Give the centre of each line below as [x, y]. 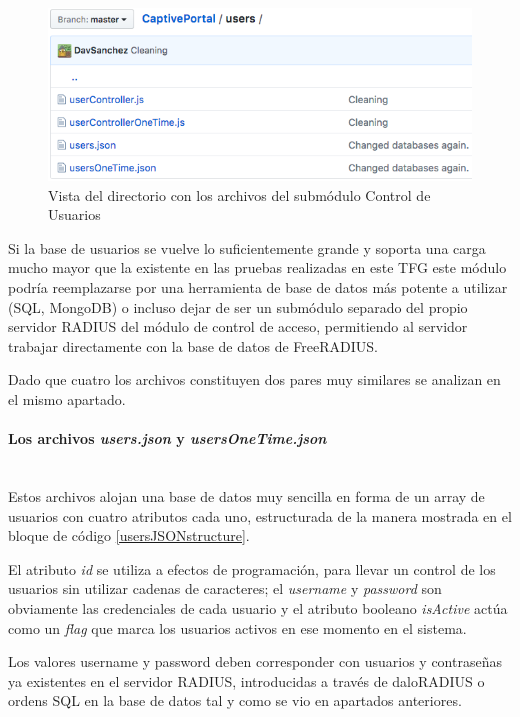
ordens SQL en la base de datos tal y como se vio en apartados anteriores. [235, 700]
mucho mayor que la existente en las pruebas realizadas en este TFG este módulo [257, 267]
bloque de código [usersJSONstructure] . [129, 535]
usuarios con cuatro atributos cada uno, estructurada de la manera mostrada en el [260, 515]
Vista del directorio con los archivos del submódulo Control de [239, 194]
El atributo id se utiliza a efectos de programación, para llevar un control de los [252, 568]
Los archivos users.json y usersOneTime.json [167, 438]
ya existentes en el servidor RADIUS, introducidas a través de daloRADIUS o [246, 680]
